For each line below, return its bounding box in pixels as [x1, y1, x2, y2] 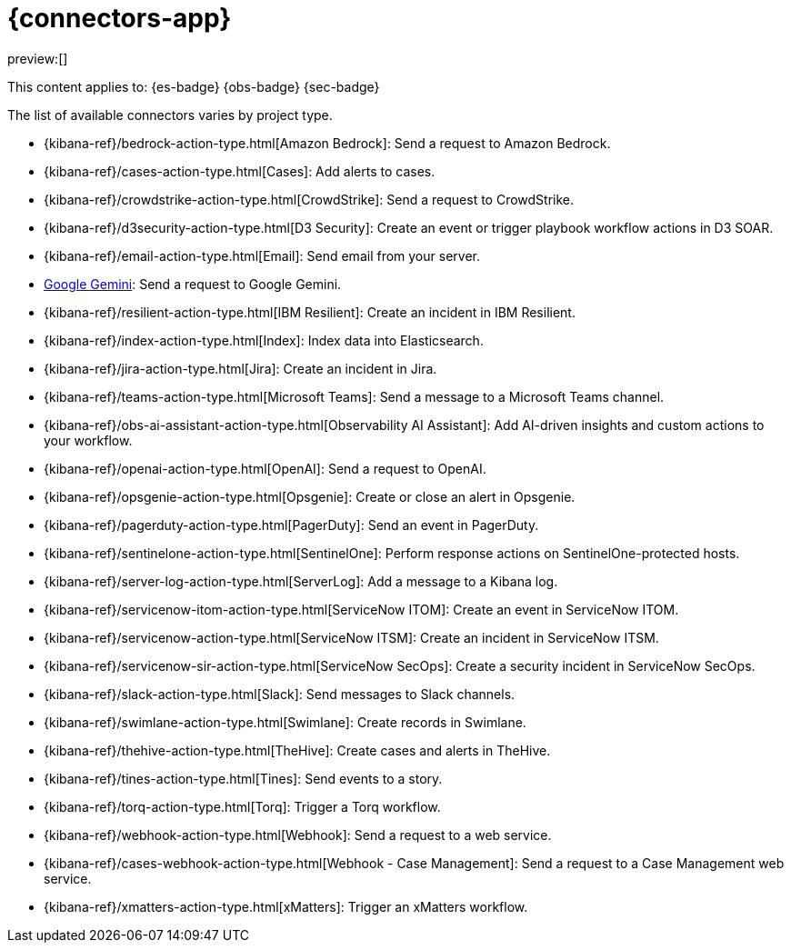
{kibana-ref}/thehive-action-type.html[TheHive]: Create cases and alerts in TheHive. [44, 742, 551, 758]
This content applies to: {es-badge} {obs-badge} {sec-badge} [7, 78, 380, 95]
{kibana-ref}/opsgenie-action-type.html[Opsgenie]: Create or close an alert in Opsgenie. [44, 488, 576, 505]
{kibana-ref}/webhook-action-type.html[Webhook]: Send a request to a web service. [44, 826, 552, 843]
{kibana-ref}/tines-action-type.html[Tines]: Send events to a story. [44, 770, 443, 786]
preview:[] [7, 50, 68, 66]
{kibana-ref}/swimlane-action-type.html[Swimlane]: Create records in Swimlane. [44, 714, 526, 730]
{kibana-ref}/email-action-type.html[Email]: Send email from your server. [44, 247, 480, 264]
